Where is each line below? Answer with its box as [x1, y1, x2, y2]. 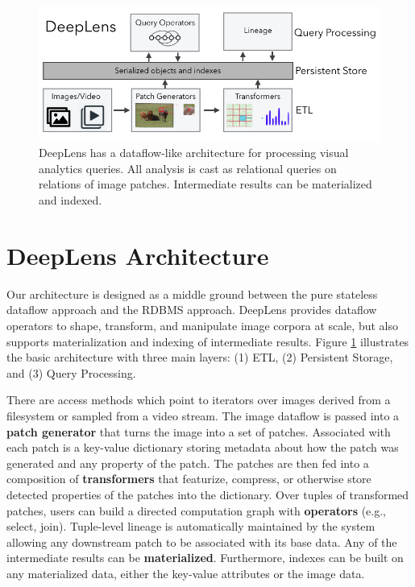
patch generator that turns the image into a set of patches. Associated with [6, 423, 391, 440]
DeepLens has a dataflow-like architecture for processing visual [39, 144, 349, 161]
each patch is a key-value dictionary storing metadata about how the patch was [6, 439, 399, 456]
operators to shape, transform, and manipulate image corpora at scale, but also [6, 316, 398, 333]
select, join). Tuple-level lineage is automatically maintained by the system [6, 518, 376, 535]
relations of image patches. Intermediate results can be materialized [39, 176, 372, 192]
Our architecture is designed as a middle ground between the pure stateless [6, 285, 378, 302]
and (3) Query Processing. [6, 364, 136, 381]
